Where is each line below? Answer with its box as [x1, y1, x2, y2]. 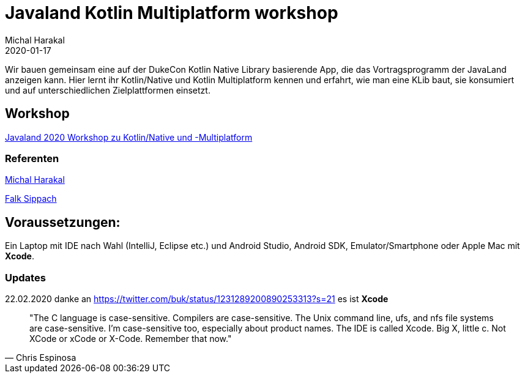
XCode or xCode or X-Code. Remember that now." [29, 333, 232, 344]
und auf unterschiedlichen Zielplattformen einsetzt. [5, 84, 210, 95]
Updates [5, 271, 46, 284]
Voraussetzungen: [5, 214, 121, 230]
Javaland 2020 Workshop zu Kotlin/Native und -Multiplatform [5, 132, 253, 143]
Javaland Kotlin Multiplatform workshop [5, 2, 338, 23]
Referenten [5, 152, 59, 165]
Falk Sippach [5, 193, 57, 204]
